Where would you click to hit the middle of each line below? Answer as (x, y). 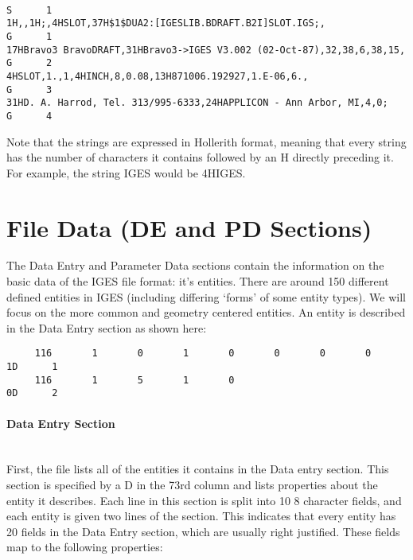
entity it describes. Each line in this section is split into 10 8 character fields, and (204, 500)
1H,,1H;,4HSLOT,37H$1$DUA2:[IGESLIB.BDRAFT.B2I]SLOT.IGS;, (166, 23)
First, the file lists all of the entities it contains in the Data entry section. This (198, 469)
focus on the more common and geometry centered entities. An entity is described (206, 312)
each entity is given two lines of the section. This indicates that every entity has (201, 516)
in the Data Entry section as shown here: (107, 327)
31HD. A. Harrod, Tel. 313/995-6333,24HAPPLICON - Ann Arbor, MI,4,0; (197, 103)
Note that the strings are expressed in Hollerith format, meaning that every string (206, 141)
